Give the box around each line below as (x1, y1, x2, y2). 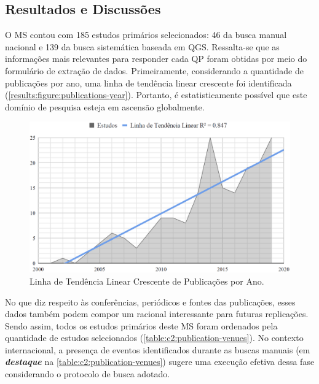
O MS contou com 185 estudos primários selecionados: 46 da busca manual (5, 28, 287, 41)
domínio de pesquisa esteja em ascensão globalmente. (5, 100, 205, 113)
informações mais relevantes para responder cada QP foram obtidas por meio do (5, 52, 307, 65)
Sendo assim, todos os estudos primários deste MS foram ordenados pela (5, 319, 278, 332)
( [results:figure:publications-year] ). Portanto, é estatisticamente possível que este (5, 88, 307, 101)
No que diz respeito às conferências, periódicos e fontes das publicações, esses (5, 295, 296, 308)
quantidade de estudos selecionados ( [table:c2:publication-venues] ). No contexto (5, 331, 304, 344)
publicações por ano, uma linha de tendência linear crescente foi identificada (5, 76, 292, 89)
